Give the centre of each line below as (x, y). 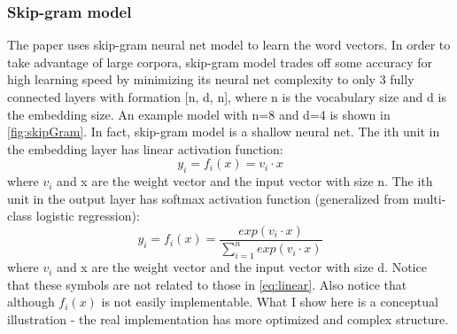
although (31, 302)
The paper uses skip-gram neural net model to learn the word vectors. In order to (229, 45)
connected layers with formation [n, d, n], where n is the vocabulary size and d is (227, 97)
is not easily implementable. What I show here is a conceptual (270, 302)
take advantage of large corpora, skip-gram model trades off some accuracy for (220, 62)
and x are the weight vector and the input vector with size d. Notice (242, 267)
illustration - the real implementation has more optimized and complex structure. (228, 318)
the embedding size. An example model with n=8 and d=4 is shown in (199, 114)
